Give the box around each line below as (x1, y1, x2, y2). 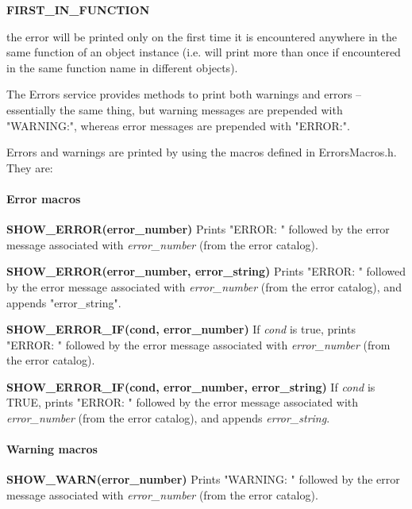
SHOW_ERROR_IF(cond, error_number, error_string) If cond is (6, 378, 375, 395)
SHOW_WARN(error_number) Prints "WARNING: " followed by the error (6, 471, 400, 488)
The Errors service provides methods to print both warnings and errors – (6, 86, 362, 102)
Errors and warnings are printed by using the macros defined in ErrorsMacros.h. (6, 144, 397, 160)
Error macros (6, 190, 81, 206)
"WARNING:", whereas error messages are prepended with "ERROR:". (6, 117, 350, 133)
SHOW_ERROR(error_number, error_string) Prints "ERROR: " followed (6, 263, 406, 280)
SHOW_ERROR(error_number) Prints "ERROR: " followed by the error (6, 221, 390, 237)
